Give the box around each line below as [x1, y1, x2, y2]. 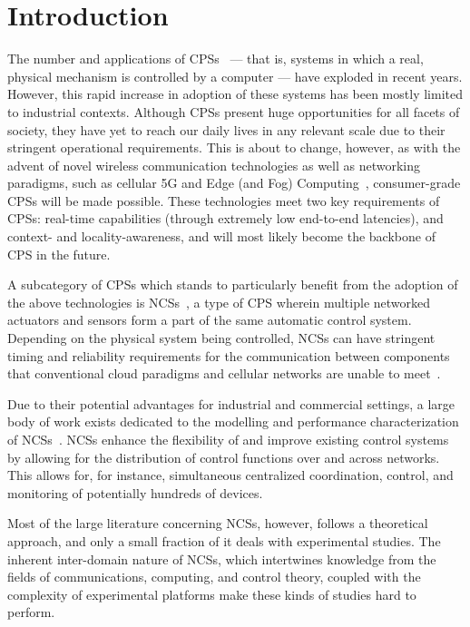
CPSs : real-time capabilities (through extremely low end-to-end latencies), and [7, 209, 444, 228]
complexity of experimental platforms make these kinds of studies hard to [7, 584, 416, 603]
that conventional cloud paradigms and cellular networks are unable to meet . [7, 364, 441, 383]
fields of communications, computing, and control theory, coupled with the [7, 567, 421, 586]
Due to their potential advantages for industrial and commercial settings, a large [7, 394, 455, 413]
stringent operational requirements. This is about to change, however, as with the [7, 138, 461, 157]
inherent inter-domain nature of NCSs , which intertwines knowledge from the [7, 549, 436, 568]
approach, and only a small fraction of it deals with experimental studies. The [7, 531, 441, 550]
